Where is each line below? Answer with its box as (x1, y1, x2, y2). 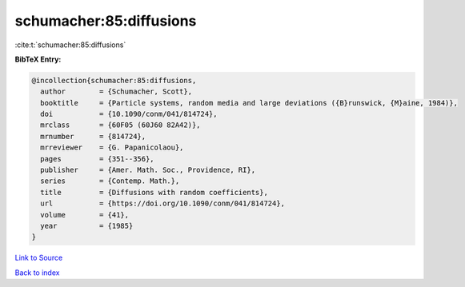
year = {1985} (40, 221, 134, 230)
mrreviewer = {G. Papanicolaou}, (40, 143, 184, 152)
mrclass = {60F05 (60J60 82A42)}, (40, 121, 201, 130)
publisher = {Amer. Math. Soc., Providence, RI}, (40, 165, 256, 175)
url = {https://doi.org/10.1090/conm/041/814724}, (40, 199, 286, 208)
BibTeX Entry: (14, 54, 62, 64)
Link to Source (14, 253, 63, 263)
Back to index (14, 268, 60, 277)
